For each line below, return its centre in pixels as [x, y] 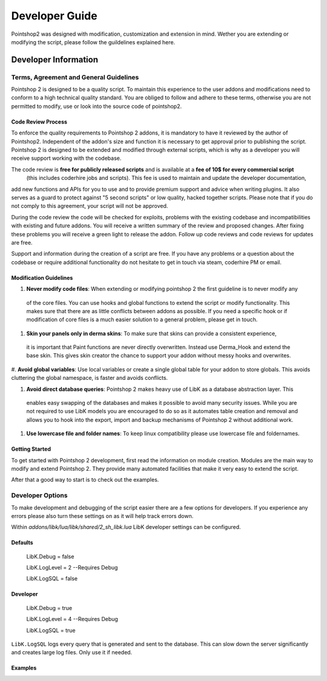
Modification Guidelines [42, 277]
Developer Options [39, 496]
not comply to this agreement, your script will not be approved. [90, 206]
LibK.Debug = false [50, 556]
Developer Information [55, 60]
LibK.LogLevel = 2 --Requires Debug [72, 568]
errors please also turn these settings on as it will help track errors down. [102, 516]
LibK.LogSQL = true [51, 630]
